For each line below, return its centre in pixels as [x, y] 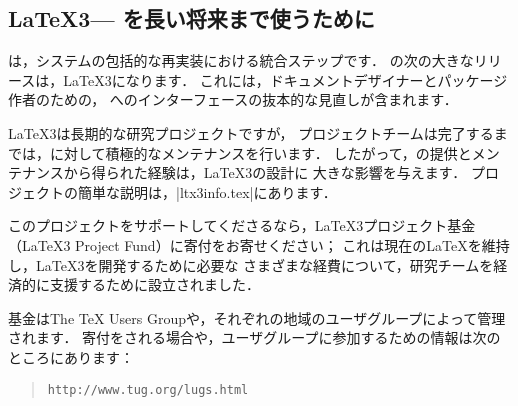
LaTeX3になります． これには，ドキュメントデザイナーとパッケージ [285, 79]
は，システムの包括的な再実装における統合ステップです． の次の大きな [241, 60]
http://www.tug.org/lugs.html [148, 389]
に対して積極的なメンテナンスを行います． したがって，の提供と [260, 152]
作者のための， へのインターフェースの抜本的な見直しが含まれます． [233, 99]
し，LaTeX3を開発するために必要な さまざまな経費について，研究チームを [251, 264]
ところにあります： [71, 356]
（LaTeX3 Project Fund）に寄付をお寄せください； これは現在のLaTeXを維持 [259, 244]
